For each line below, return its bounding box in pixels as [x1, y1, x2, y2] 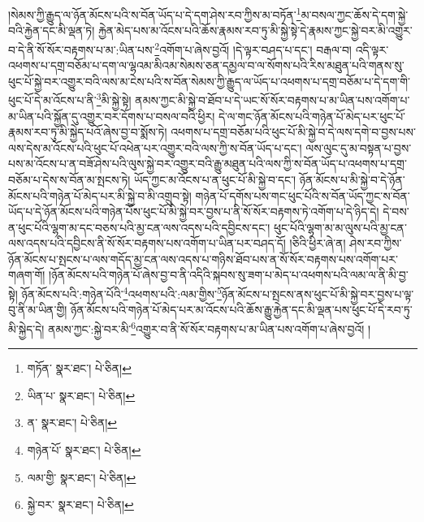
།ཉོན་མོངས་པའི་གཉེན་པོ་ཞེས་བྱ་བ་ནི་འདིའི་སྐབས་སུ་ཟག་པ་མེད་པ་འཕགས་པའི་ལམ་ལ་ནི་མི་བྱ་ [49, 266, 409, 283]
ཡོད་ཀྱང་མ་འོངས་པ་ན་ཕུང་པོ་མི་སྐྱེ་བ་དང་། [134, 170, 296, 188]
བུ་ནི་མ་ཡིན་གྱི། [8, 301, 67, 318]
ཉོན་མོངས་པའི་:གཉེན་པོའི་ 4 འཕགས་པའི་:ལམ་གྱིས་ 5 [21, 283, 222, 302]
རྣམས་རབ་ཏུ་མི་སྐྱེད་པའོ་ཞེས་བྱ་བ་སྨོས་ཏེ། [8, 123, 167, 140]
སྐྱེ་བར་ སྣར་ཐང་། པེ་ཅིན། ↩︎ [27, 496, 134, 513]
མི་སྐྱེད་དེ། [8, 320, 45, 337]
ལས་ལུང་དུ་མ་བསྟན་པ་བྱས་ [305, 139, 412, 156]
